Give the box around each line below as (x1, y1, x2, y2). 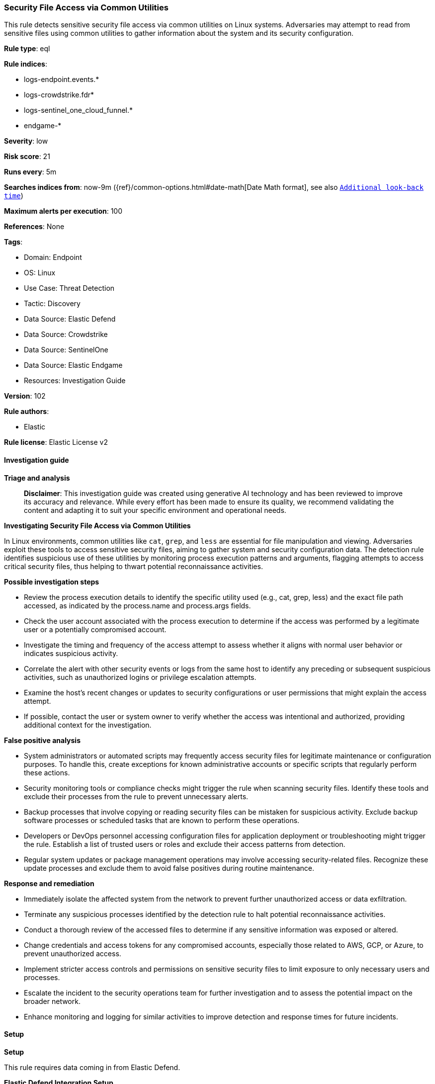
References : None (4, 222, 65, 231)
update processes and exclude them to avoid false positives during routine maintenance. (24, 863, 314, 872)
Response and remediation (4, 879, 94, 888)
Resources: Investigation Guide (24, 376, 126, 385)
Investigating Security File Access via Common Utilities (4, 521, 191, 530)
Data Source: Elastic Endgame (24, 361, 123, 370)
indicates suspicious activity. (24, 649, 118, 658)
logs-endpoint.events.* (24, 75, 99, 84)
